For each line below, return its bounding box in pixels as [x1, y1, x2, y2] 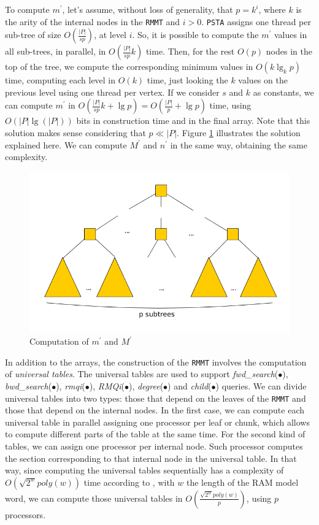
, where [258, 3, 286, 15]
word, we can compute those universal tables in [5, 491, 183, 504]
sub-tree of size [5, 28, 61, 41]
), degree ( [128, 379, 164, 392]
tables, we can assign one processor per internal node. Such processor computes [5, 439, 303, 452]
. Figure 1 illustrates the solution [177, 126, 301, 139]
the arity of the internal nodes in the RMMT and [5, 15, 180, 28]
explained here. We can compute [5, 138, 127, 151]
